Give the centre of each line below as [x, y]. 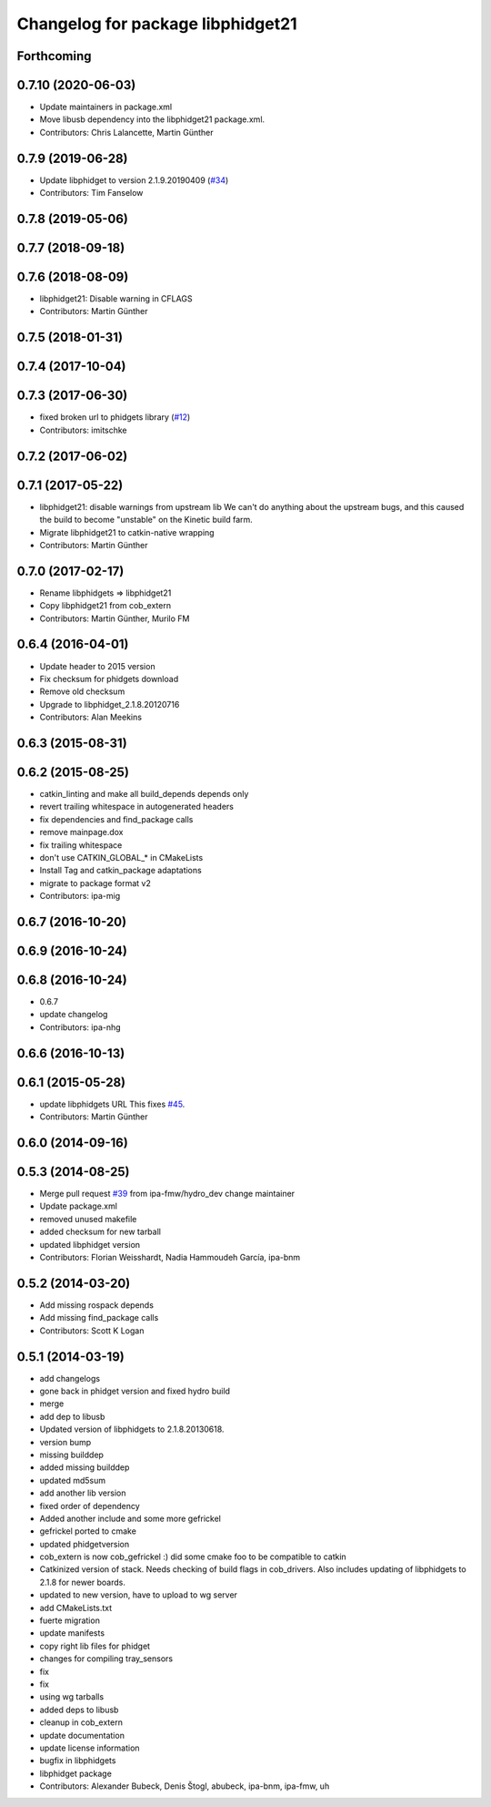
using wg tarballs [72, 1697]
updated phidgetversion [85, 1544]
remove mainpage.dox [81, 832]
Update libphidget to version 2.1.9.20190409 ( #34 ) [134, 180]
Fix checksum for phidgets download [109, 679]
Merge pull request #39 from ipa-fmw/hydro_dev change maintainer [167, 1194]
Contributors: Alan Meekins [91, 717]
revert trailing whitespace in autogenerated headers [136, 807]
